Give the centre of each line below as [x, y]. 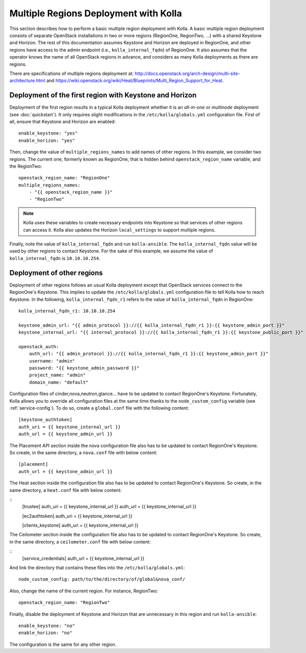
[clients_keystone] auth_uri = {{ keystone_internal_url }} [80, 526]
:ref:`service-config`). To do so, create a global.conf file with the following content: [99, 408]
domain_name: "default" [59, 382]
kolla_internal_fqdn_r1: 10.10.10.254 [67, 311]
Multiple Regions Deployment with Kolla [96, 13]
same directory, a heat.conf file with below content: [66, 490]
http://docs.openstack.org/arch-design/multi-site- [187, 73]
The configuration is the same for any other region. [63, 644]
